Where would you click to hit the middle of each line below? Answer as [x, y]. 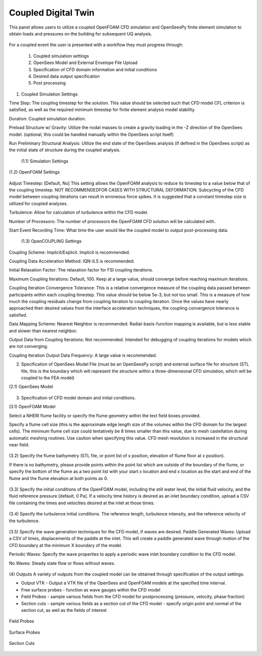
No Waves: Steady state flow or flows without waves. [62, 563]
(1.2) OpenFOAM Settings [34, 172]
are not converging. [29, 346]
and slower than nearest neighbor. [43, 331]
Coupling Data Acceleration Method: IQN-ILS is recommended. [72, 261]
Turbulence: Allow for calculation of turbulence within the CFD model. [79, 212]
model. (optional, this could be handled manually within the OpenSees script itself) [91, 134]
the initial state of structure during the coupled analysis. [65, 150]
